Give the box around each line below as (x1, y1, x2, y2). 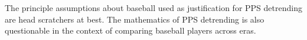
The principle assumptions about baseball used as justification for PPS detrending (5, 2, 302, 13)
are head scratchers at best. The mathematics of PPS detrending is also (5, 13, 264, 25)
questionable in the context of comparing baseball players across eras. (5, 24, 256, 37)
